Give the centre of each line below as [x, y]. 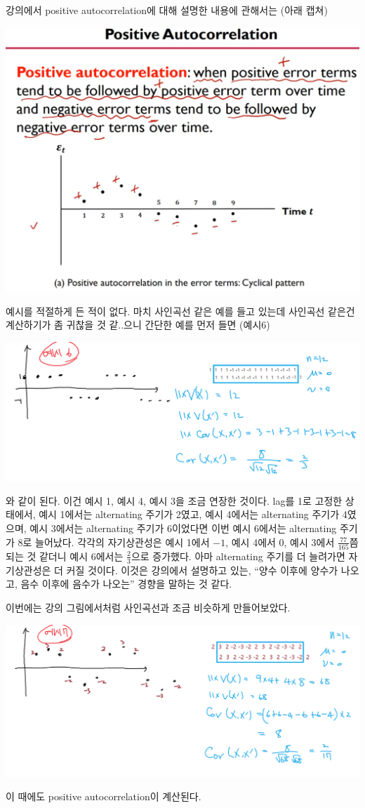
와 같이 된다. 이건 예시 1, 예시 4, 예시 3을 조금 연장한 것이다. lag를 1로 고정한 [174, 500]
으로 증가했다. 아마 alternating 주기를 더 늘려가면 [238, 556]
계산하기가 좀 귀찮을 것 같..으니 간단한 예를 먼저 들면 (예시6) [138, 325]
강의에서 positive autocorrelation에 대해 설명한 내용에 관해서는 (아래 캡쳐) [167, 10]
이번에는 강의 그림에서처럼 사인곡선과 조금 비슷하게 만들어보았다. [148, 607]
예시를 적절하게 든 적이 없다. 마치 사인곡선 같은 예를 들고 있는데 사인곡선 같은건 [180, 311]
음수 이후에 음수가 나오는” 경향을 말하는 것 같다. [126, 584]
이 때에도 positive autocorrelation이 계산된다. [104, 796]
